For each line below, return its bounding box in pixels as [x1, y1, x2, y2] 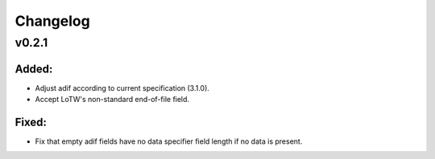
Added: [14, 62, 53, 75]
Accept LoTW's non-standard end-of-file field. [35, 95, 189, 104]
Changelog [14, 12, 90, 30]
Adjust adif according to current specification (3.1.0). [35, 83, 209, 92]
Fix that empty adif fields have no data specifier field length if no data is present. [35, 137, 303, 146]
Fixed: [14, 115, 48, 128]
